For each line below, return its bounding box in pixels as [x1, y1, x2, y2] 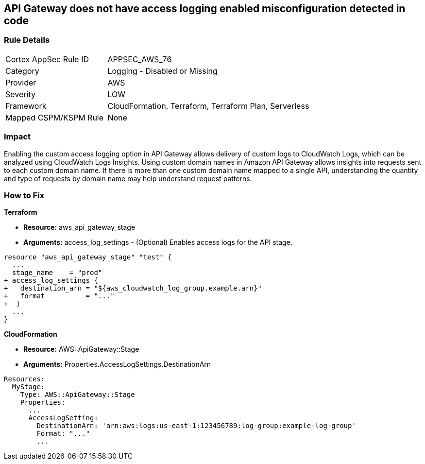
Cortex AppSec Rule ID [5, 54, 89, 64]
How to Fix [4, 190, 45, 200]
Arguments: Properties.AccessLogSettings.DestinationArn [23, 360, 211, 369]
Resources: [4, 375, 45, 383]
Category [5, 66, 39, 76]
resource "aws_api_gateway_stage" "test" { [4, 253, 172, 261]
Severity [5, 89, 35, 99]
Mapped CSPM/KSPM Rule [5, 112, 104, 122]
